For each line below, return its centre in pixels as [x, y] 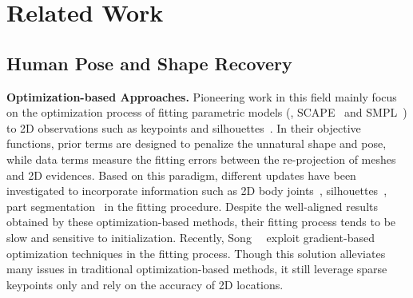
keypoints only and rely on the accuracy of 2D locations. [145, 284]
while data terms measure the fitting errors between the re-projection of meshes [201, 159]
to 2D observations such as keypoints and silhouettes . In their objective [184, 127]
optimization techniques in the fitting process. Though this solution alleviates [196, 253]
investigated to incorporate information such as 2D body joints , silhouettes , [197, 191]
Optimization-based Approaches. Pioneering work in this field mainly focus [202, 96]
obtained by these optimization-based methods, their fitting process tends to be [201, 222]
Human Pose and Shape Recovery [149, 63]
